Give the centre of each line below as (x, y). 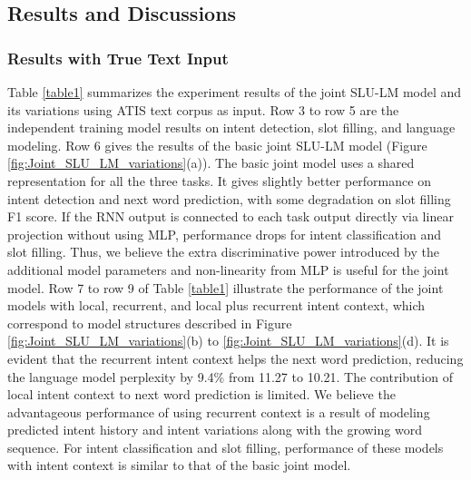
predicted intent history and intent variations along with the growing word (215, 430)
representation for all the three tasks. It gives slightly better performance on (219, 180)
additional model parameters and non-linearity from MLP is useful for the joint (228, 269)
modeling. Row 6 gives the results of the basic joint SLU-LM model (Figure (217, 145)
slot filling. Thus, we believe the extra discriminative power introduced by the (223, 252)
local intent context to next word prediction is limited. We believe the (201, 394)
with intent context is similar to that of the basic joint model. (179, 465)
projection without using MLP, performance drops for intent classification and (225, 234)
